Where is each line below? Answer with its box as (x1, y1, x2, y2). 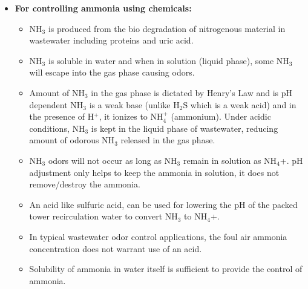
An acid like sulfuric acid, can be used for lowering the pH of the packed (29, 198, 298, 210)
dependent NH (29, 98, 84, 111)
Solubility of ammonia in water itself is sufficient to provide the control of (29, 262, 303, 275)
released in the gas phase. (120, 134, 215, 146)
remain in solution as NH (183, 154, 277, 166)
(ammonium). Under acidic (171, 110, 271, 123)
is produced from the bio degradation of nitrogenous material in (48, 22, 286, 34)
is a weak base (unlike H (89, 98, 180, 111)
